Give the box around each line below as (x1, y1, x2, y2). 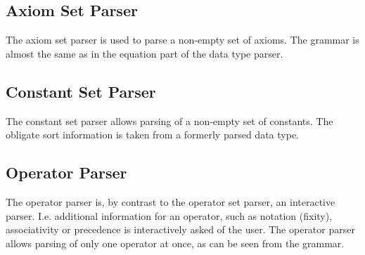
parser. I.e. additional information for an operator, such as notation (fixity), (6, 208, 333, 223)
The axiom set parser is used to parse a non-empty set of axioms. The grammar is (6, 32, 359, 47)
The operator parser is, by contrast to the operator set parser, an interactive (6, 194, 335, 209)
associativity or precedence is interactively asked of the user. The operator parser (6, 222, 355, 237)
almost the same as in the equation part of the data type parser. (6, 46, 283, 60)
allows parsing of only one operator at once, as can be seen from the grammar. (6, 235, 345, 250)
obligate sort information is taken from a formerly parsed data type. (6, 127, 299, 142)
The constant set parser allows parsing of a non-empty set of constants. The (6, 113, 333, 128)
